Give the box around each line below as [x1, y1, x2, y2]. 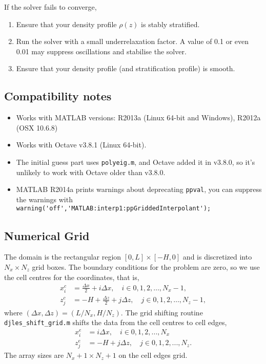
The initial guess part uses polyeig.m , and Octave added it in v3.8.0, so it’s [16, 156, 255, 167]
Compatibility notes [4, 88, 112, 104]
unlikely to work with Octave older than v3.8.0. [16, 166, 166, 177]
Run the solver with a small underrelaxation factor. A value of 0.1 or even [16, 36, 249, 47]
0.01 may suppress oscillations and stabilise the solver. [16, 46, 187, 56]
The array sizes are [4, 350, 64, 360]
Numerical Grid [4, 227, 90, 243]
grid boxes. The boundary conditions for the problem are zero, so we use [32, 261, 260, 272]
